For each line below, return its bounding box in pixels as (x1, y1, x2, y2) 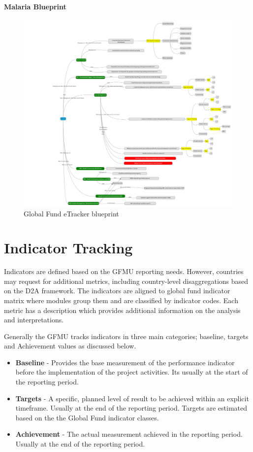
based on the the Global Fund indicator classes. (15, 412, 159, 422)
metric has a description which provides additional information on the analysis (4, 305, 241, 315)
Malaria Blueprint (4, 1, 66, 11)
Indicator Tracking (4, 238, 133, 258)
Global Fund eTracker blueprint (24, 209, 119, 219)
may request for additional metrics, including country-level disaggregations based (4, 276, 249, 286)
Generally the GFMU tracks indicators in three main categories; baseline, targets (4, 331, 249, 341)
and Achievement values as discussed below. (4, 341, 136, 351)
